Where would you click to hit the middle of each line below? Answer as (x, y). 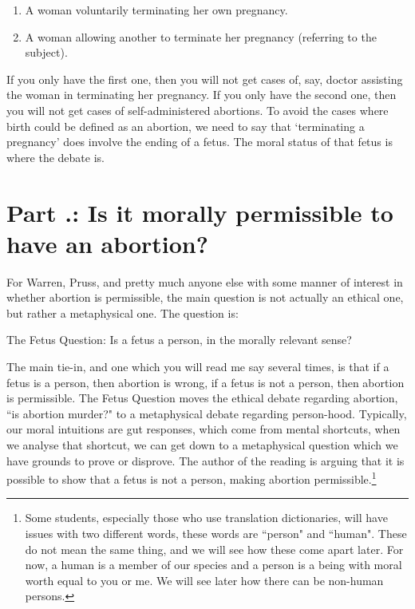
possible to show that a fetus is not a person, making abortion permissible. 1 (192, 478)
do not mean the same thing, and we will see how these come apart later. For (214, 549)
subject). (46, 52)
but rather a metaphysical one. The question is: (123, 312)
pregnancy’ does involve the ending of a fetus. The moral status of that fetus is (200, 142)
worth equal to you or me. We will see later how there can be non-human (204, 580)
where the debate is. (55, 157)
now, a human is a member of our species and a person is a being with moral (213, 565)
